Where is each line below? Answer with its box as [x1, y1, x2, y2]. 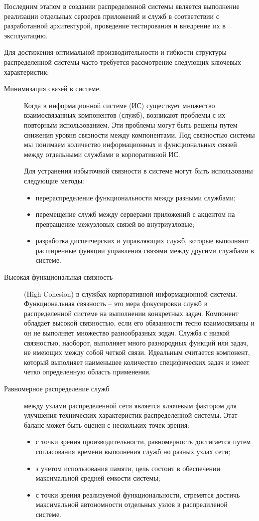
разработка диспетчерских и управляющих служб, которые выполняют [35, 235, 250, 246]
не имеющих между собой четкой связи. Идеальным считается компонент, [24, 347, 250, 357]
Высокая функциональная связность [4, 272, 113, 282]
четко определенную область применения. [24, 366, 151, 377]
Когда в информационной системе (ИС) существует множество [24, 100, 215, 110]
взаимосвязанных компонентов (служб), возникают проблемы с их [24, 110, 226, 120]
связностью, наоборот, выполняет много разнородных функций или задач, [24, 337, 249, 347]
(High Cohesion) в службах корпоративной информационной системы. [24, 288, 238, 299]
